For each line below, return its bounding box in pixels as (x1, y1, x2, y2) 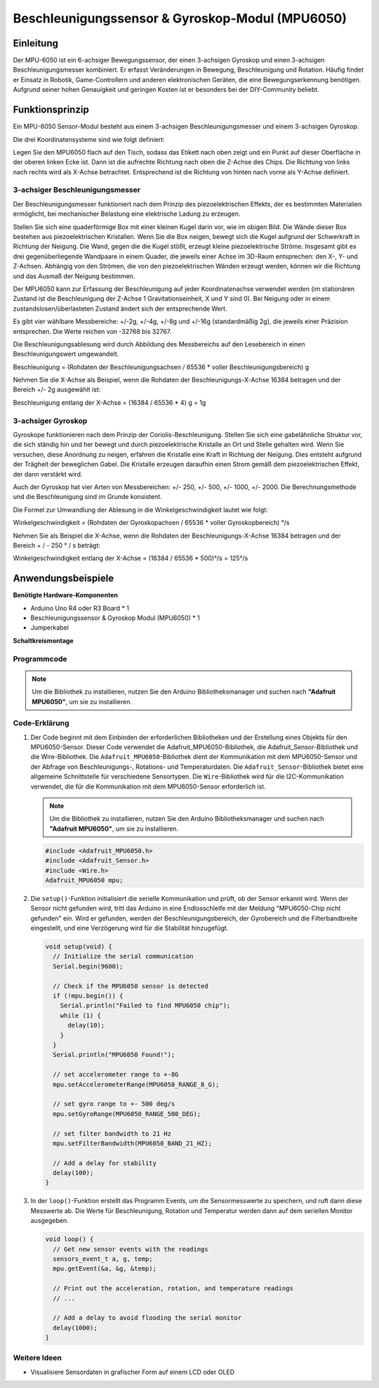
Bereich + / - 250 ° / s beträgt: (13, 541, 101, 550)
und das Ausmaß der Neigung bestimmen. (13, 271, 135, 280)
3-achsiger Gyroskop (13, 415, 88, 425)
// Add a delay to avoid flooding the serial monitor (53, 1314, 242, 1322)
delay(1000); (53, 1323, 98, 1332)
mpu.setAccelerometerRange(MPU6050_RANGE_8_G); (53, 1080, 220, 1089)
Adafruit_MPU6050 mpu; (45, 876, 124, 884)
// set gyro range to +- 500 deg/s (53, 1100, 175, 1108)
